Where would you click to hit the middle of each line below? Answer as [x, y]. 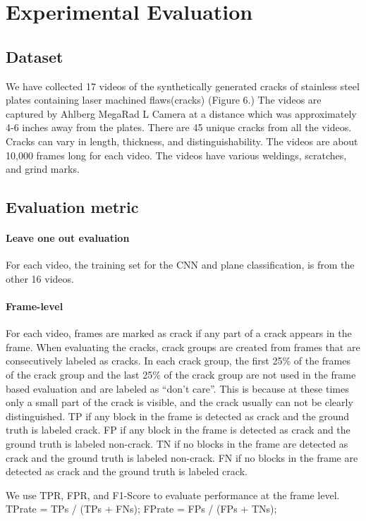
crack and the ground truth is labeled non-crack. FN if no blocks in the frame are [182, 457]
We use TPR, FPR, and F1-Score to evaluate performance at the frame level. [173, 495]
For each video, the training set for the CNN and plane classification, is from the [180, 265]
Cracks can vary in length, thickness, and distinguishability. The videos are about [182, 141]
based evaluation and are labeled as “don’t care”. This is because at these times [177, 388]
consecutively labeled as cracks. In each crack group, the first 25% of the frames [178, 361]
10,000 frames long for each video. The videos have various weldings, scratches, [176, 155]
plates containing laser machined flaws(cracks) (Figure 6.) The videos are [164, 100]
